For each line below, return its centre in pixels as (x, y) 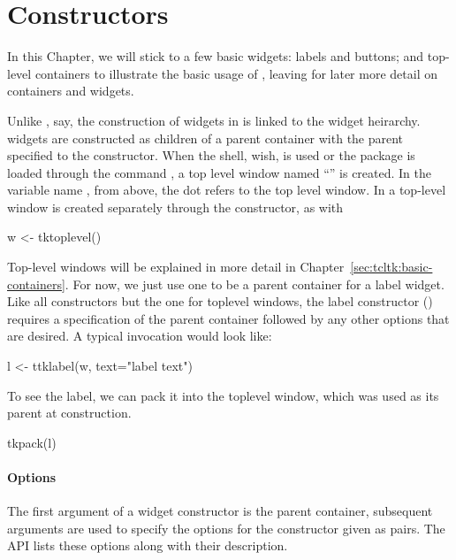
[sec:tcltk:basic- (391, 267)
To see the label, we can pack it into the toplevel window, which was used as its (223, 395)
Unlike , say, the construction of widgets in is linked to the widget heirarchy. (214, 120)
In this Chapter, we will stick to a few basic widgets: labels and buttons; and (216, 56)
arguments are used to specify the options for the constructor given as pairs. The (226, 528)
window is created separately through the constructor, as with (175, 207)
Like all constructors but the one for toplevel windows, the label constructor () (220, 301)
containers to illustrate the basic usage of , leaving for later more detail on (236, 73)
